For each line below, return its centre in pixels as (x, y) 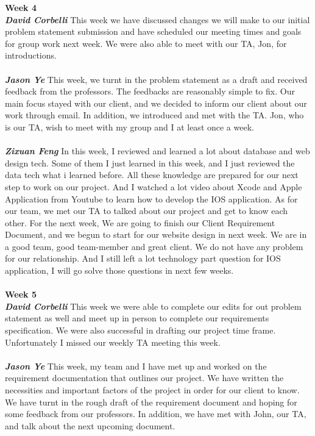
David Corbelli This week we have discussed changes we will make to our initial (157, 19)
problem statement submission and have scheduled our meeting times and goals (153, 31)
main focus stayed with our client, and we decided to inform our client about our (156, 103)
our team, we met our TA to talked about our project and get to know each (147, 211)
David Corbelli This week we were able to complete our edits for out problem (153, 306)
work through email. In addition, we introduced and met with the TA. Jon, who (154, 115)
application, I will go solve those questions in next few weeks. (119, 270)
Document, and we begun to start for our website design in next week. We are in (156, 234)
